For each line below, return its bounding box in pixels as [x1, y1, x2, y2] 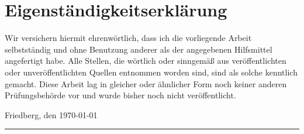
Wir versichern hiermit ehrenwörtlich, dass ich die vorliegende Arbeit [5, 32, 252, 44]
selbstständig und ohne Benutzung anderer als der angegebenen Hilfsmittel [5, 43, 272, 55]
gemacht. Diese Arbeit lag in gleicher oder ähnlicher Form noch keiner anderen [5, 77, 287, 90]
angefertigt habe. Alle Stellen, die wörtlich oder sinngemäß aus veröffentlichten [5, 54, 286, 67]
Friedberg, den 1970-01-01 [5, 108, 98, 121]
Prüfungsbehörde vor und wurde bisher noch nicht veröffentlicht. [5, 89, 236, 101]
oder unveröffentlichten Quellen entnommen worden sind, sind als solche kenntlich [5, 66, 298, 78]
